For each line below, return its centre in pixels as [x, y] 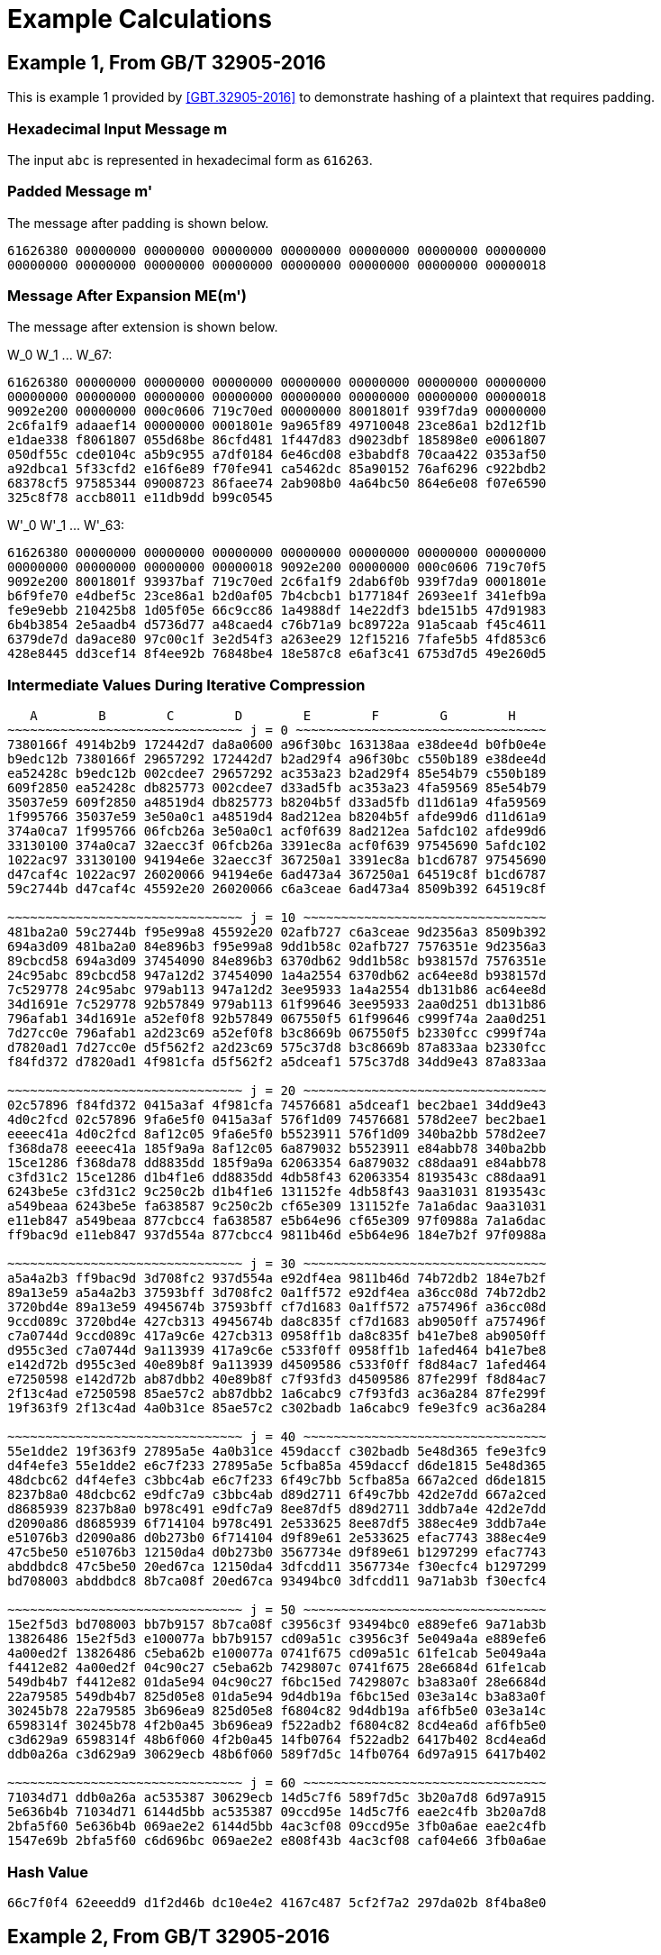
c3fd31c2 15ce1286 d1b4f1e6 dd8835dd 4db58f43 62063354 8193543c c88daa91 [277, 1178]
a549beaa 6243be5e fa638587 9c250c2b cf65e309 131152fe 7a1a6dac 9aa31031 [277, 1206]
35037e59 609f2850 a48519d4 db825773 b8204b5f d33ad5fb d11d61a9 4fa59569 [277, 803]
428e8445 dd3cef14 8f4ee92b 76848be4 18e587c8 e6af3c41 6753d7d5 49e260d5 [277, 654]
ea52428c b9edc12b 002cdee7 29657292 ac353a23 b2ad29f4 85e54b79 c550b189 [277, 774]
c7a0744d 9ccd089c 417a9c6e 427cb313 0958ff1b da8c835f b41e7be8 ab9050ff [277, 1336]
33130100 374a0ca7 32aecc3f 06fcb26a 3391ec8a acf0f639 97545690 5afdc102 [277, 846]
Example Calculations [140, 19]
